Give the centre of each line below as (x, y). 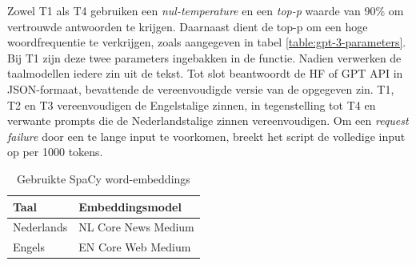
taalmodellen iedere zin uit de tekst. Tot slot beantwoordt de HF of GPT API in (205, 73)
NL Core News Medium (136, 227)
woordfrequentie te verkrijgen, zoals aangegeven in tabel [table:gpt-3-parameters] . (207, 42)
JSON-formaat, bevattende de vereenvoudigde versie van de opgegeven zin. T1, (201, 88)
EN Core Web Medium (135, 247)
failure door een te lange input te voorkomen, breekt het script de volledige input (206, 136)
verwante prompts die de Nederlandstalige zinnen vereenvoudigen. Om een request (208, 120)
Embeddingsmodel (130, 206)
